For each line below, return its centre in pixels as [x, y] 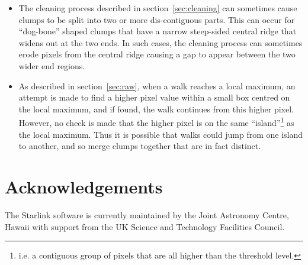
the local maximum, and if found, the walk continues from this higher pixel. [156, 109]
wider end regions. [52, 65]
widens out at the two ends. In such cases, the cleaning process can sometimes [161, 42]
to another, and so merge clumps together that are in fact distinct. [140, 146]
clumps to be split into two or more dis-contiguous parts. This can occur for [157, 19]
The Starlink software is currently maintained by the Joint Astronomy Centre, [147, 214]
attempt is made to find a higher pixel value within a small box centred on [154, 97]
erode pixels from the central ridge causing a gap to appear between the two [157, 54]
